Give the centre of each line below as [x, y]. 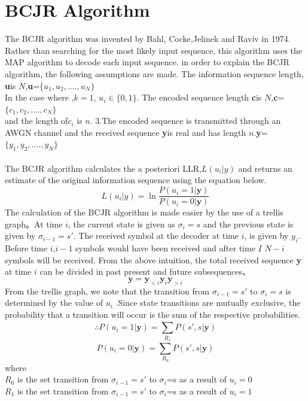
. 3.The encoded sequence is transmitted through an [185, 121]
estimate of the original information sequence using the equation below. [136, 180]
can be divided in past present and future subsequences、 [145, 271]
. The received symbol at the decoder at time [156, 236]
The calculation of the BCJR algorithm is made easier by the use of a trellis [144, 212]
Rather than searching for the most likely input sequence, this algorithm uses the [154, 50]
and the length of [36, 121]
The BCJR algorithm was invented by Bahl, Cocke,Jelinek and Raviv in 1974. [148, 39]
